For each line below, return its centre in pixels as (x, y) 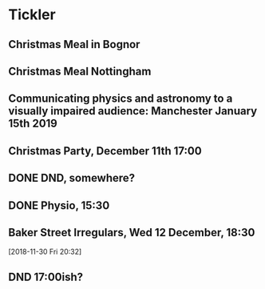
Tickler (32, 15)
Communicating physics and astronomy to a (121, 99)
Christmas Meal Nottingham (80, 71)
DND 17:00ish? (46, 277)
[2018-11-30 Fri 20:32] (45, 252)
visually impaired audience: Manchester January (133, 111)
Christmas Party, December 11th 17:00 (105, 151)
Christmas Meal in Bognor (74, 44)
